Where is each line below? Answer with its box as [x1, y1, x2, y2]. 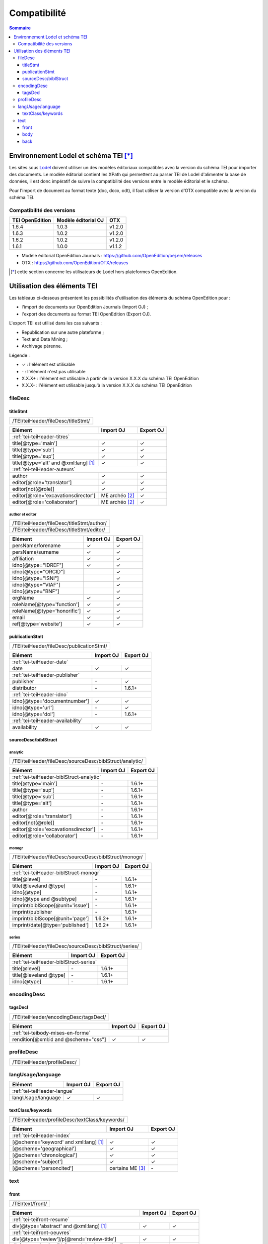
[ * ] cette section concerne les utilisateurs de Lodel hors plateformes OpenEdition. [10, 269, 178, 275]
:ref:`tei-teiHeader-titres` [12, 433, 70, 440]
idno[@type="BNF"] [12, 588, 60, 595]
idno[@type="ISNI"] [12, 575, 59, 582]
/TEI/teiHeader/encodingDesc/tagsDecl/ [12, 1013, 106, 1020]
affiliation [12, 555, 34, 562]
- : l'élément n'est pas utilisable [21, 368, 86, 374]
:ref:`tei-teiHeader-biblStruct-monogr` [12, 869, 101, 876]
